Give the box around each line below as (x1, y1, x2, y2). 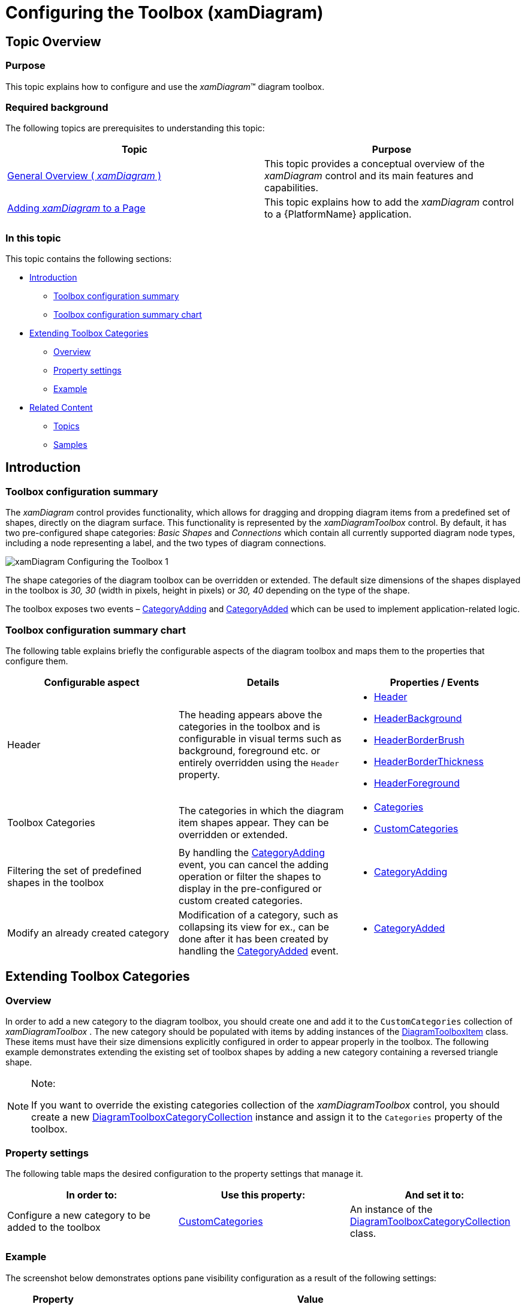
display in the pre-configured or (178, 883, 322, 895)
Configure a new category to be (7, 1209, 151, 1221)
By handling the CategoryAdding (178, 847, 325, 859)
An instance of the (349, 1203, 433, 1215)
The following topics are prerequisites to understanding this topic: (5, 123, 265, 134)
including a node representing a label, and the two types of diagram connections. (5, 538, 327, 549)
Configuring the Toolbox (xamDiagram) (5, 2, 324, 23)
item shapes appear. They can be (178, 817, 329, 829)
